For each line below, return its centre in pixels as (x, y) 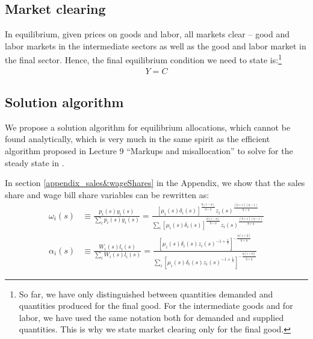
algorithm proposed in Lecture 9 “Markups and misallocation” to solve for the (149, 151)
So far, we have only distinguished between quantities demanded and (146, 294)
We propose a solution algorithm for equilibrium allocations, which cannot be (148, 127)
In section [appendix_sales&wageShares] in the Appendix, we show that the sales (155, 183)
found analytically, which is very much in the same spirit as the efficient (138, 139)
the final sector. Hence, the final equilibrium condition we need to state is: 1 (143, 59)
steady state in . (35, 162)
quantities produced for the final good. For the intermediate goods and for (156, 306)
